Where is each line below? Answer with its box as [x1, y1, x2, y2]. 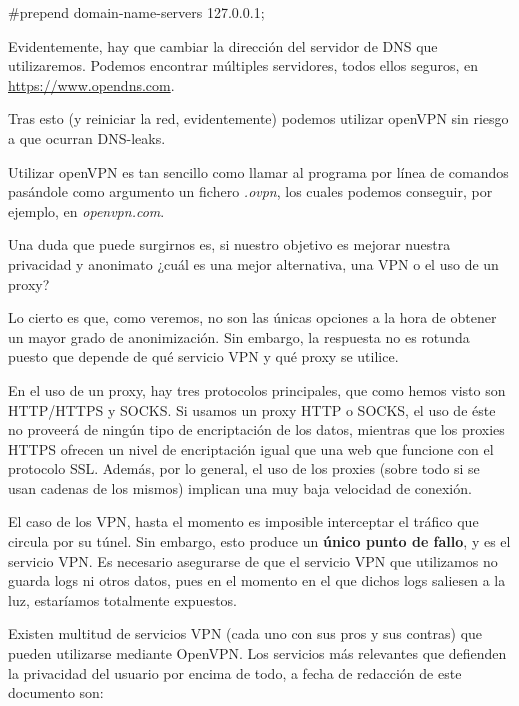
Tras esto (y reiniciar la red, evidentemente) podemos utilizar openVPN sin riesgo [8, 108, 509, 129]
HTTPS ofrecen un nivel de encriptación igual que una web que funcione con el [8, 438, 494, 459]
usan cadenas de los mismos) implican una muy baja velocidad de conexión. [8, 477, 472, 498]
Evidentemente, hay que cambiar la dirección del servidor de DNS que [8, 35, 438, 56]
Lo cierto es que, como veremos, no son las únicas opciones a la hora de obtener [8, 307, 497, 328]
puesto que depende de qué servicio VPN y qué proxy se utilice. [8, 346, 399, 367]
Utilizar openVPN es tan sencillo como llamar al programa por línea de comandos [8, 161, 509, 182]
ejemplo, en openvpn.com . [8, 200, 165, 221]
